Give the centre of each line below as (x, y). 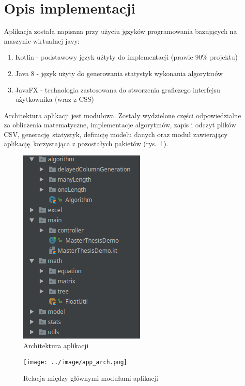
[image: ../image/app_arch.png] (75, 363)
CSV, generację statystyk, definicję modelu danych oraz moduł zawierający (116, 134)
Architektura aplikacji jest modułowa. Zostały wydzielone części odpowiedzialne (122, 115)
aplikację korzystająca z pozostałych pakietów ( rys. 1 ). (86, 144)
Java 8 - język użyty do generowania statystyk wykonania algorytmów (119, 73)
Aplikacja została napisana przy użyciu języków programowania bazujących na (121, 31)
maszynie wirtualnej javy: (42, 40)
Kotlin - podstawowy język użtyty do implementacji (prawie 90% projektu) (126, 57)
